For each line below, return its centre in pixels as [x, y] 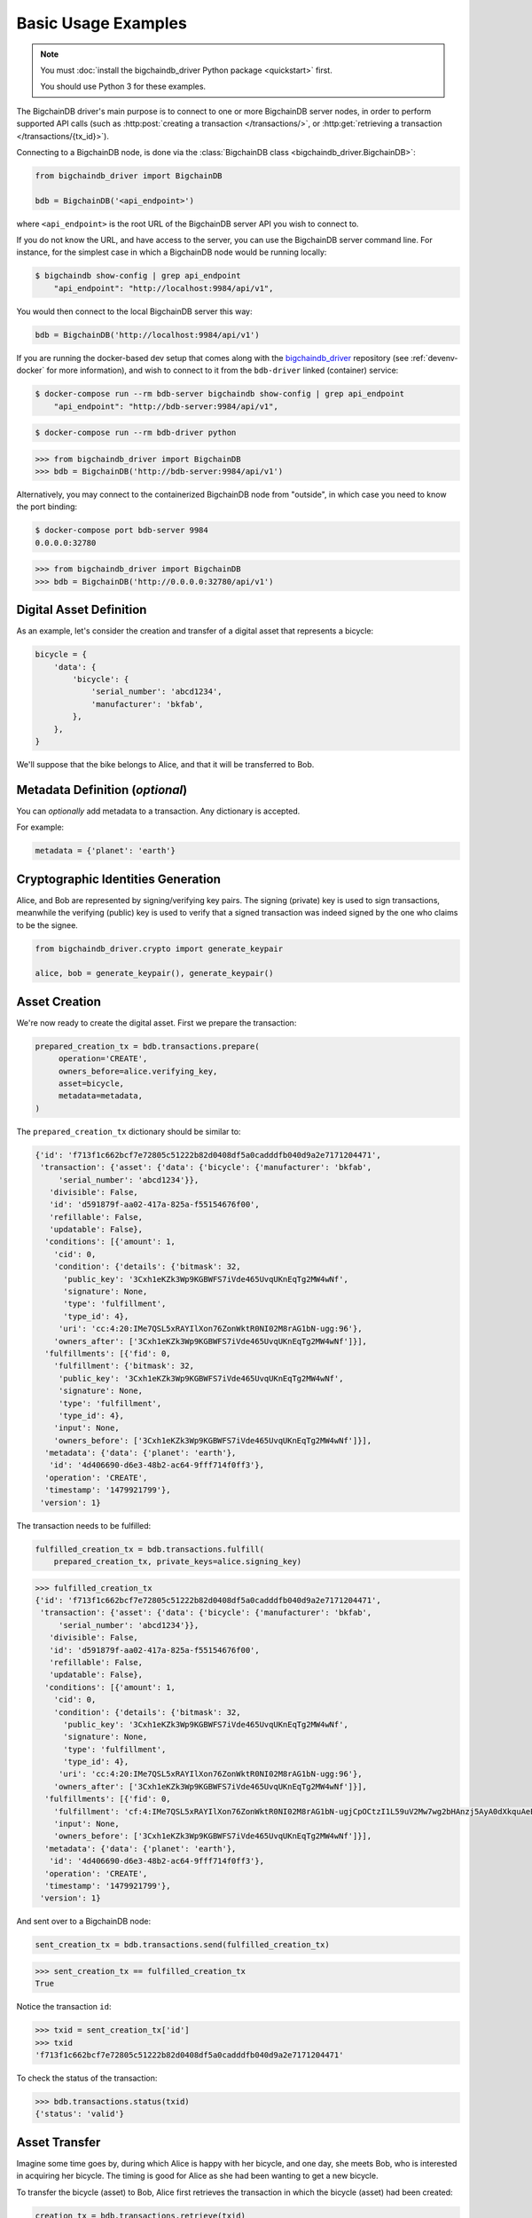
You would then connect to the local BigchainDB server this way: [134, 311]
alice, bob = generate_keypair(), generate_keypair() [154, 973]
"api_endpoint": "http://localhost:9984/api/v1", [164, 288]
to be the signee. [47, 925]
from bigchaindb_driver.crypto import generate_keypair [159, 948]
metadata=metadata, [101, 1096]
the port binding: [47, 507]
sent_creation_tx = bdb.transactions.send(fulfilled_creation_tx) [182, 1945]
